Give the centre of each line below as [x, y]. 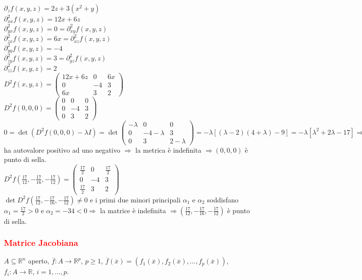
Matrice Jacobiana [41, 243]
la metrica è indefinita [168, 150]
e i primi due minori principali [135, 199]
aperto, [39, 261]
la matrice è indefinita [133, 210]
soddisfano [223, 199]
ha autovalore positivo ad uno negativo [62, 150]
